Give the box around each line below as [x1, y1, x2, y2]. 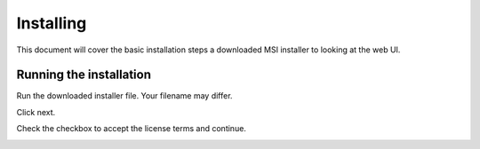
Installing [16, 13, 87, 33]
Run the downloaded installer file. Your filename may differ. [16, 90, 233, 101]
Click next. [16, 106, 56, 117]
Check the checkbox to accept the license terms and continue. [16, 123, 246, 134]
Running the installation [16, 67, 151, 82]
